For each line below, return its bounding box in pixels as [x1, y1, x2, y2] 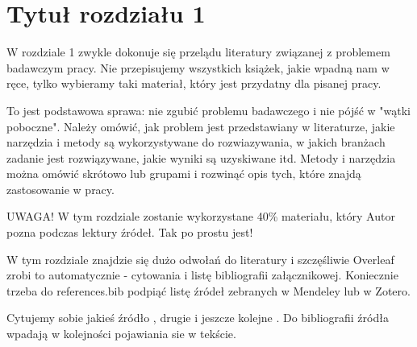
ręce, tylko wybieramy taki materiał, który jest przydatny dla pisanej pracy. [6, 75, 382, 92]
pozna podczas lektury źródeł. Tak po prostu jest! [6, 224, 253, 241]
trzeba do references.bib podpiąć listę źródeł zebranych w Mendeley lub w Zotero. [6, 282, 411, 299]
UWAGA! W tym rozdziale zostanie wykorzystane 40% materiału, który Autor [6, 208, 395, 225]
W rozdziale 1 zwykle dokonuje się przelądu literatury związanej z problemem [6, 43, 390, 60]
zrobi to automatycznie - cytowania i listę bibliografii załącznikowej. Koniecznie [6, 266, 398, 283]
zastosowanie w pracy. [6, 180, 115, 197]
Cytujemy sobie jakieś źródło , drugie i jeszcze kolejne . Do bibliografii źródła [6, 309, 389, 326]
